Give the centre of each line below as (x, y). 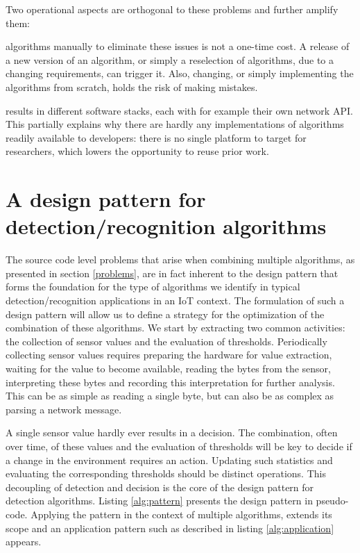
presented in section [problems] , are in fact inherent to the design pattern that (172, 273)
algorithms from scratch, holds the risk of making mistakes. (132, 86)
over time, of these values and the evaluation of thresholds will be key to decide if (179, 446)
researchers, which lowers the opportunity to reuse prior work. (137, 151)
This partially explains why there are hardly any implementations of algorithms (175, 124)
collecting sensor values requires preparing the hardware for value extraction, (169, 355)
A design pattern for (106, 199)
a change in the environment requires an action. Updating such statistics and (169, 460)
